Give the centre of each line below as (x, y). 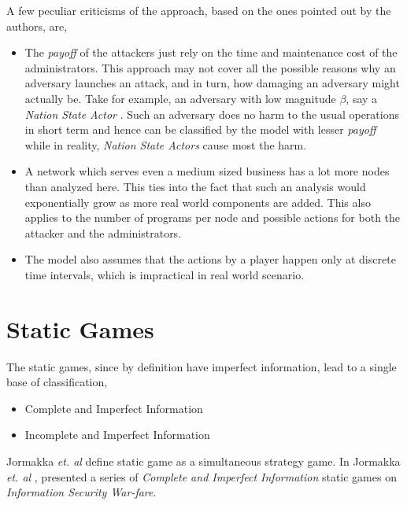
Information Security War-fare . (81, 492)
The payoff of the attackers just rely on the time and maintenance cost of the (211, 52)
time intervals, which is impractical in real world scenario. (165, 274)
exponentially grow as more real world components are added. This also (198, 202)
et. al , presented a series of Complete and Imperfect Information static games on (202, 476)
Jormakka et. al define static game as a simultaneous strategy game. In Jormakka (203, 461)
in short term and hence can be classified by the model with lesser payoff (200, 129)
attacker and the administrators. (103, 232)
